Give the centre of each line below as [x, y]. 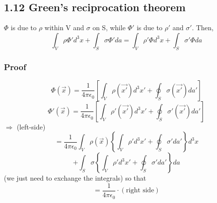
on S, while [109, 28]
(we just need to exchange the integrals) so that [75, 178]
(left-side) [31, 126]
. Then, [203, 28]
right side [140, 191]
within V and [64, 28]
